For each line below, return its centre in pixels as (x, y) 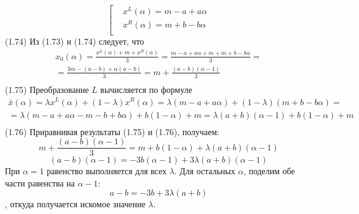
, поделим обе (269, 171)
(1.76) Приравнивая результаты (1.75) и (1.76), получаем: (112, 131)
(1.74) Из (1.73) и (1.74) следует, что (74, 41)
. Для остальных (205, 171)
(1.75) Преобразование (47, 89)
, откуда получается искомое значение (75, 204)
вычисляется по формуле (146, 89)
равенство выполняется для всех (107, 171)
